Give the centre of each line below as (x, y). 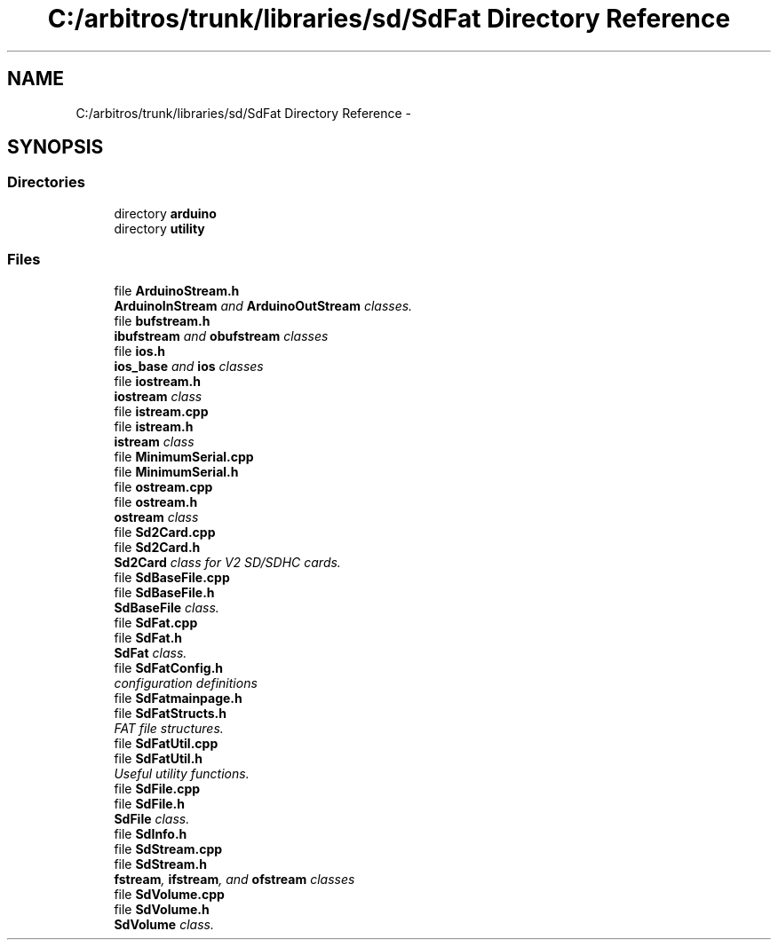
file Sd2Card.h (157, 547)
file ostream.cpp (163, 486)
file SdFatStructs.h (170, 713)
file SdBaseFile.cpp (172, 577)
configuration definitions (186, 683)
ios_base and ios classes (189, 366)
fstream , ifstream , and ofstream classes (234, 879)
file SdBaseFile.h (164, 592)
